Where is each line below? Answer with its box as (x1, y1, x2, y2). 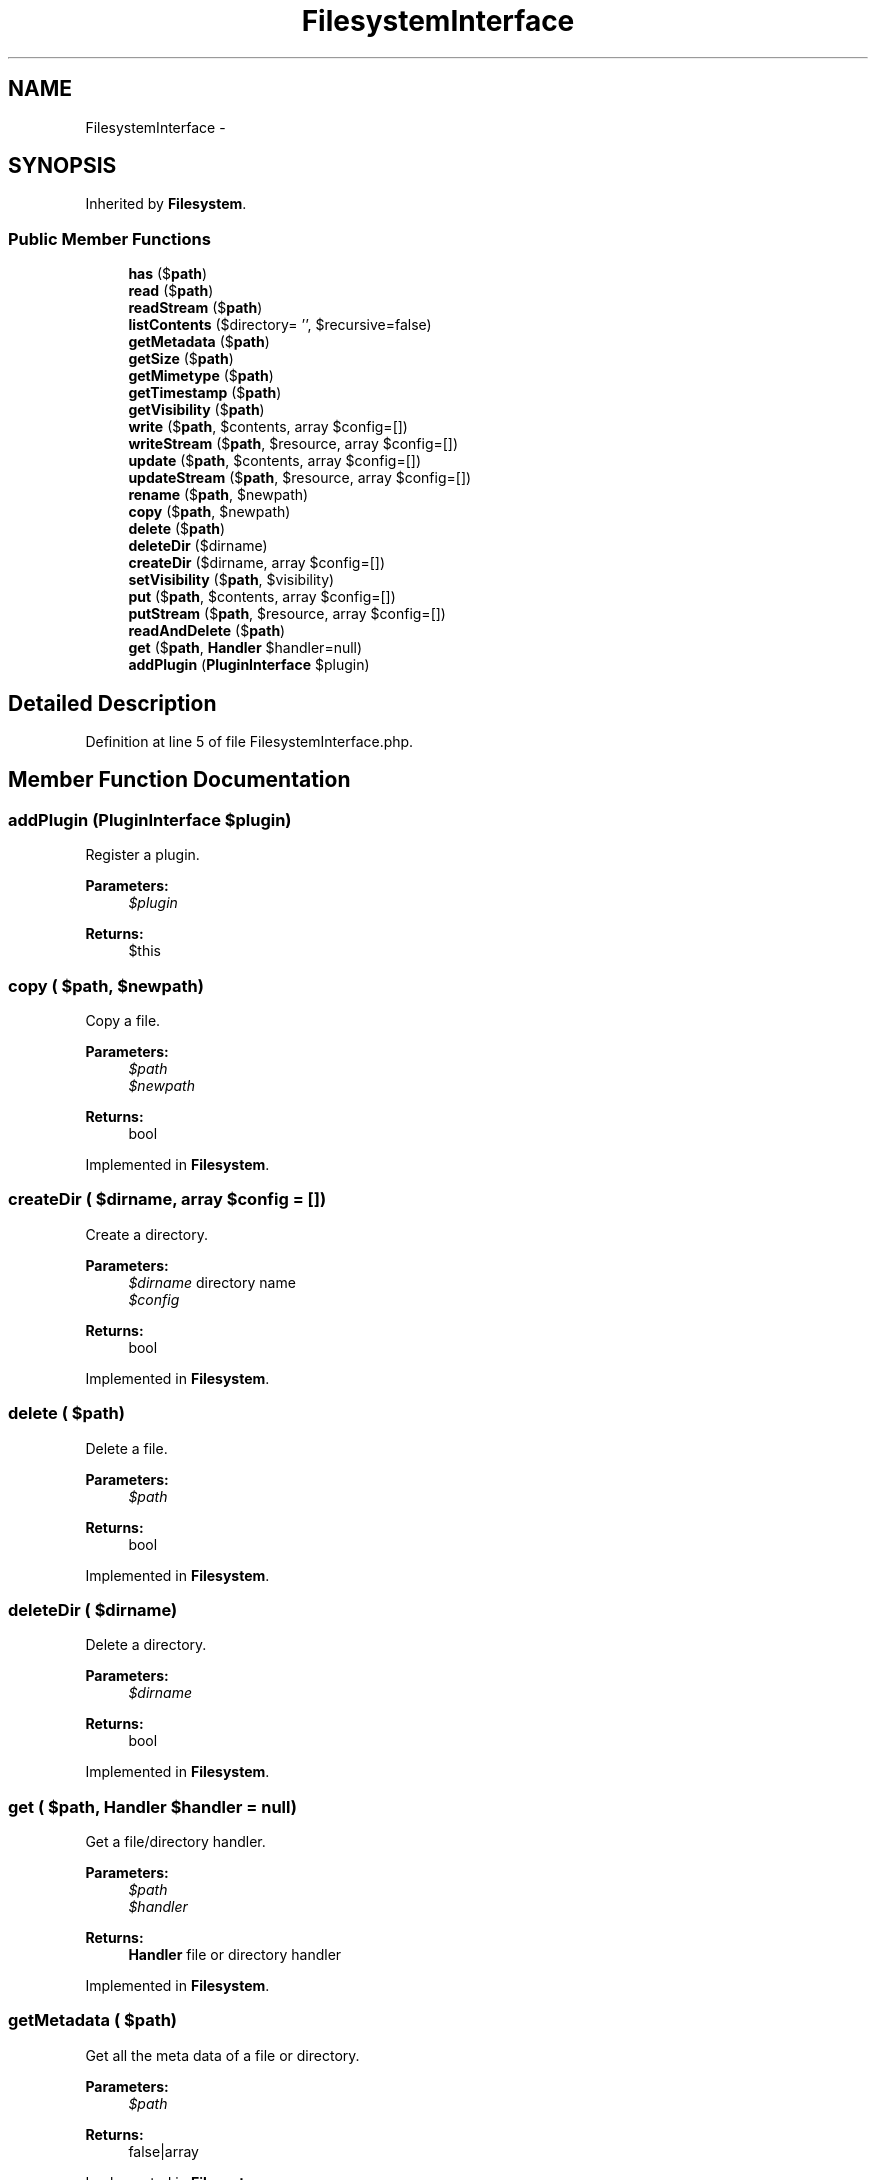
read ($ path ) (128, 282, 214, 300)
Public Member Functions (8, 228, 211, 249)
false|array (128, 2142, 199, 2160)
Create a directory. (85, 1225, 208, 1243)
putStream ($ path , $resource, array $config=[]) (128, 605, 446, 623)
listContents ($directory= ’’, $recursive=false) (128, 316, 432, 334)
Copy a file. (85, 1012, 161, 1029)
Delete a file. (85, 1439, 168, 1457)
